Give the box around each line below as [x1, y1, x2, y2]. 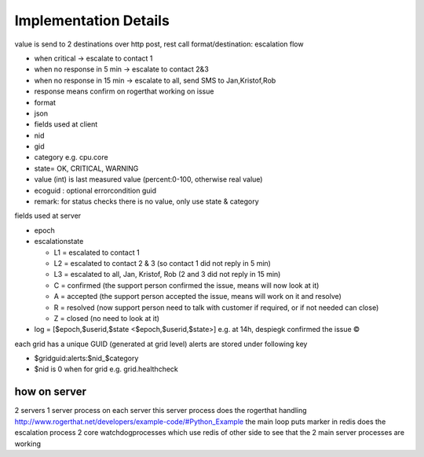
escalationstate [34, 237, 84, 246]
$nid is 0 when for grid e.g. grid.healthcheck [34, 364, 178, 374]
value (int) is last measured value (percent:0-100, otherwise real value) [34, 175, 263, 184]
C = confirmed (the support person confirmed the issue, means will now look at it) [53, 280, 320, 290]
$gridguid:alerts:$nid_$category [34, 354, 139, 363]
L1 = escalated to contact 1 [53, 248, 141, 257]
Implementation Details [14, 12, 170, 29]
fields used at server [14, 211, 82, 220]
